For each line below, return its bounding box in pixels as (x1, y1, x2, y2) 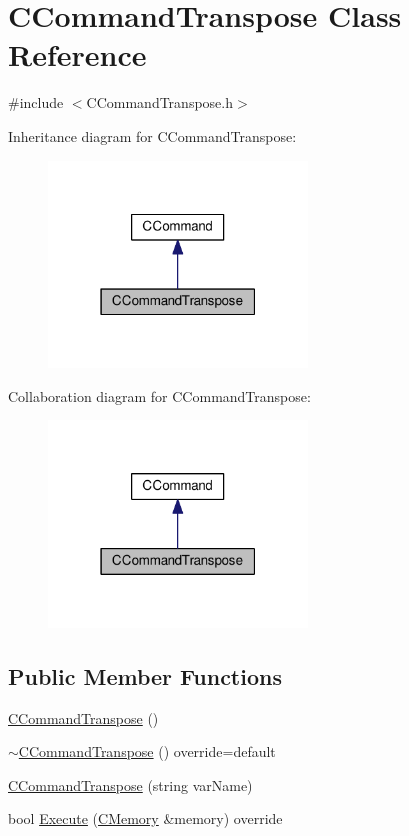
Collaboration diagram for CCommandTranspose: (8, 385, 311, 406)
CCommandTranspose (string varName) (8, 774, 253, 795)
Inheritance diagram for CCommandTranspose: (8, 125, 297, 146)
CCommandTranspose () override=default (18, 741, 276, 762)
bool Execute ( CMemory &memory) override (8, 808, 283, 829)
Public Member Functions (8, 660, 282, 691)
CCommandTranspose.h (86, 92, 233, 113)
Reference (8, 34, 147, 75)
